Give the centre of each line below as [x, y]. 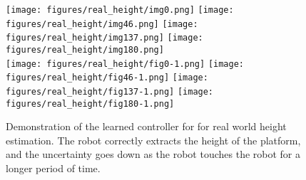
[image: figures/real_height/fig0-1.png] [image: [125, 64]
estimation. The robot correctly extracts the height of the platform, [153, 140]
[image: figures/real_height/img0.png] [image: [120, 10]
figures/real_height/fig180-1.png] [90, 104]
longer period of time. [53, 168]
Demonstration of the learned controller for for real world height [146, 126]
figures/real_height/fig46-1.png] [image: [107, 78]
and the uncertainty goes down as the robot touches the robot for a [153, 154]
